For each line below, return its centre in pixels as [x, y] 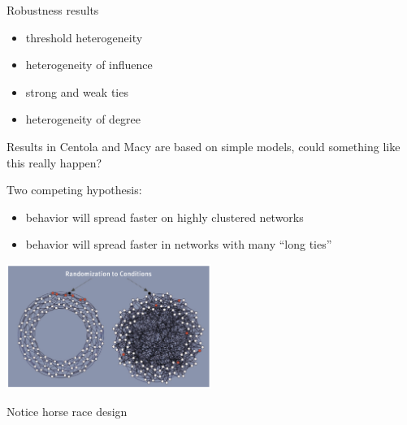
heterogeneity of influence [89, 65]
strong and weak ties [77, 91]
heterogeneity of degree [83, 119]
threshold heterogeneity [84, 37]
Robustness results [53, 10]
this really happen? [54, 162]
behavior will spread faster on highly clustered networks [165, 217]
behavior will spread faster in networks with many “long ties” [179, 244]
